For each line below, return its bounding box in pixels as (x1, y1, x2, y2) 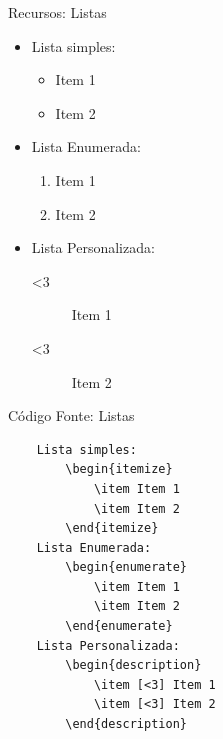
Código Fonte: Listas (8, 405, 135, 426)
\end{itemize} (65, 521, 159, 536)
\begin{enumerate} (65, 560, 187, 575)
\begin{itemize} (65, 462, 173, 477)
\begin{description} (65, 658, 202, 673)
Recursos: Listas (8, 2, 107, 22)
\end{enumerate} (65, 619, 173, 634)
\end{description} (65, 717, 187, 732)
